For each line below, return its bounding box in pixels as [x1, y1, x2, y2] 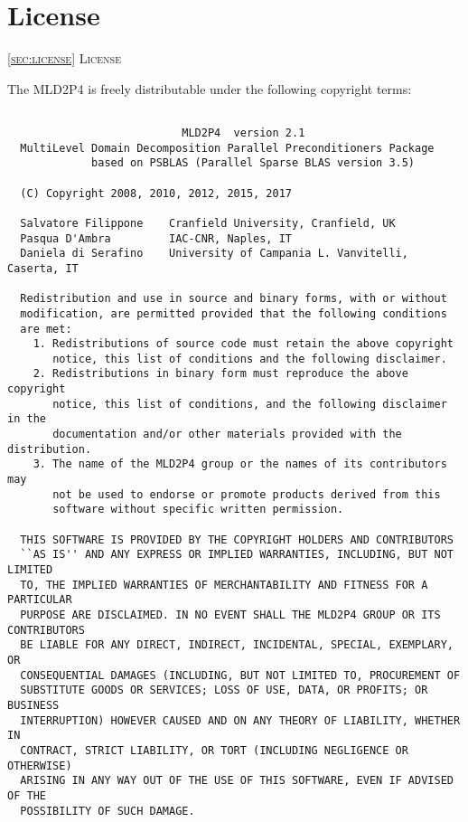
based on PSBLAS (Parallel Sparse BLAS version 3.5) [91, 156, 416, 170]
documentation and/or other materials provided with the [52, 428, 402, 441]
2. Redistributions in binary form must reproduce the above [33, 367, 408, 381]
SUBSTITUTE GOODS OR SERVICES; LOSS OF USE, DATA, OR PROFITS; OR [20, 684, 428, 697]
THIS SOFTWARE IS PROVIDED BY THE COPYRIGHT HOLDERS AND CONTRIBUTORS [20, 533, 454, 546]
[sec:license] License [7, 49, 121, 68]
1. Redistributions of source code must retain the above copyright [33, 337, 454, 351]
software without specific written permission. [52, 503, 344, 516]
